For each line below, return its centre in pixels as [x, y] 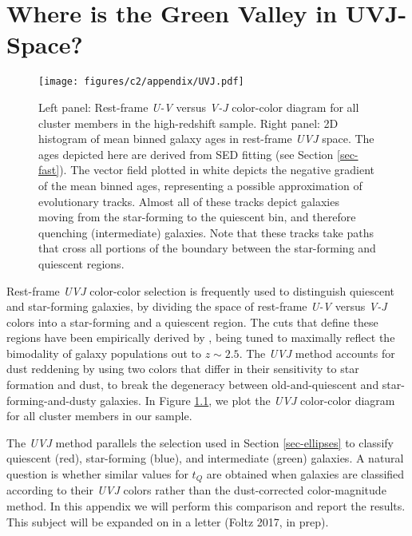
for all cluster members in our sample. [99, 416]
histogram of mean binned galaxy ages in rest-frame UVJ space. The [206, 139]
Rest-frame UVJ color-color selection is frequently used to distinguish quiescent [200, 290]
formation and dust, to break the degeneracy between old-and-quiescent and [193, 385]
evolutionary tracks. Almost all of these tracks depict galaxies [189, 201]
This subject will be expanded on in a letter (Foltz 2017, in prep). [168, 521]
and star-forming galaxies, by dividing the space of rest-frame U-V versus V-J [197, 306]
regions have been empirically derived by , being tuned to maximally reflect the [201, 337]
